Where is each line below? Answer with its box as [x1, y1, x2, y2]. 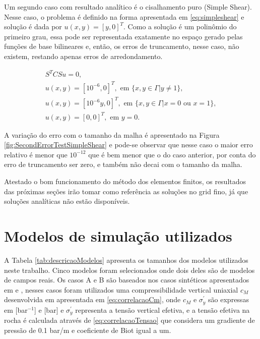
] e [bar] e [34, 304, 64, 315]
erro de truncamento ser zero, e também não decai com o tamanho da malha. [4, 159, 242, 169]
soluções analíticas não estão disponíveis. [4, 196, 130, 206]
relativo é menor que [4, 149, 68, 159]
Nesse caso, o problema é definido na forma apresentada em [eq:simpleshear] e [4, 11, 244, 22]
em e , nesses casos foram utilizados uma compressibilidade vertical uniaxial [4, 284, 238, 295]
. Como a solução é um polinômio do [123, 21, 237, 32]
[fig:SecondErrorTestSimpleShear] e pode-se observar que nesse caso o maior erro [4, 139, 253, 150]
